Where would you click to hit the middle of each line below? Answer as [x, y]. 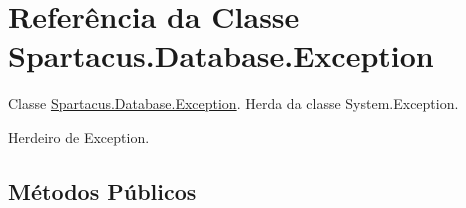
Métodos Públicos [102, 190]
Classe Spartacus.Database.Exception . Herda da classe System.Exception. [233, 103]
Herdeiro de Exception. [79, 136]
